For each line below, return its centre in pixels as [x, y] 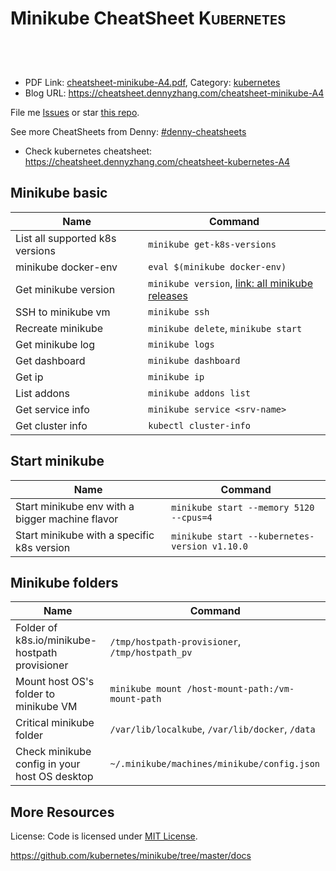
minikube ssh [179, 311]
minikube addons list [199, 393]
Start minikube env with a [75, 506]
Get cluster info [51, 425]
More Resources [62, 812]
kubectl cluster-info [199, 425]
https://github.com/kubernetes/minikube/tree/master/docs [131, 856]
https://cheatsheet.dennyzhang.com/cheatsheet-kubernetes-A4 [157, 161]
